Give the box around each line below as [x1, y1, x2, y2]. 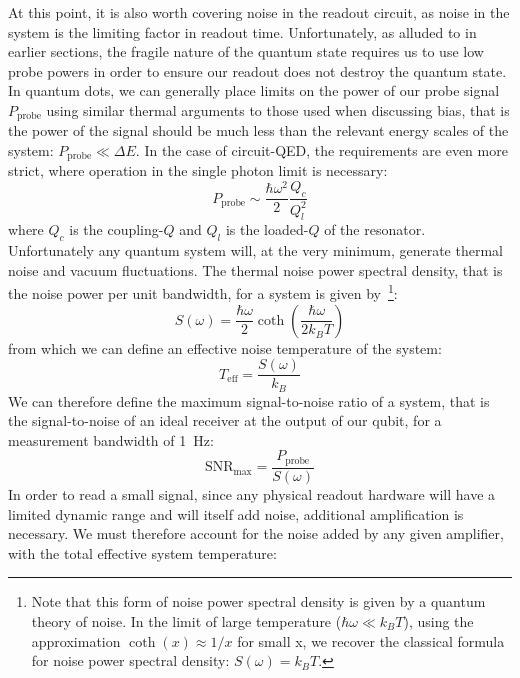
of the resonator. [324, 219, 426, 240]
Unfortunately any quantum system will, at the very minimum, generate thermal [8, 240, 503, 261]
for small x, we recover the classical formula [237, 630, 505, 651]
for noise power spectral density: [31, 650, 230, 671]
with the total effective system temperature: [8, 542, 277, 563]
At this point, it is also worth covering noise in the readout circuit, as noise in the [8, 2, 510, 22]
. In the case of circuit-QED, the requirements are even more [135, 140, 508, 161]
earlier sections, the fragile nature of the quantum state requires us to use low [8, 41, 484, 62]
